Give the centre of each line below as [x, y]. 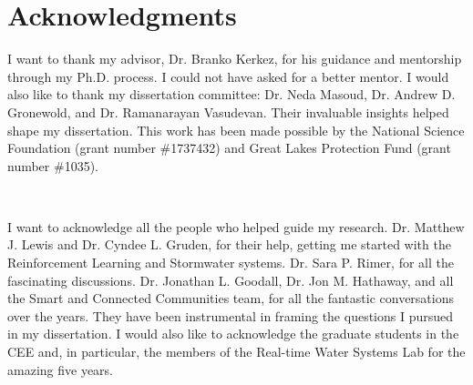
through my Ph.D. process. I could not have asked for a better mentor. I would [228, 76]
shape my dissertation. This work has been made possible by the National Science [236, 130]
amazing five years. [60, 369]
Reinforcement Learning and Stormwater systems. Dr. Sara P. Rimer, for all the [231, 263]
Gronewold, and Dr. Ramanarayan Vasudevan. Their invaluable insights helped [228, 111]
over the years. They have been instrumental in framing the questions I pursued [231, 315]
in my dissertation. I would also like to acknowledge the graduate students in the [233, 334]
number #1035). [53, 165]
